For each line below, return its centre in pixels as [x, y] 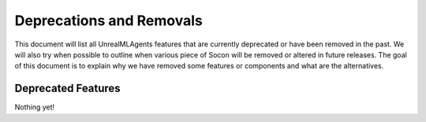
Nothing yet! [35, 107]
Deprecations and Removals [108, 20]
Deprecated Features [68, 89]
